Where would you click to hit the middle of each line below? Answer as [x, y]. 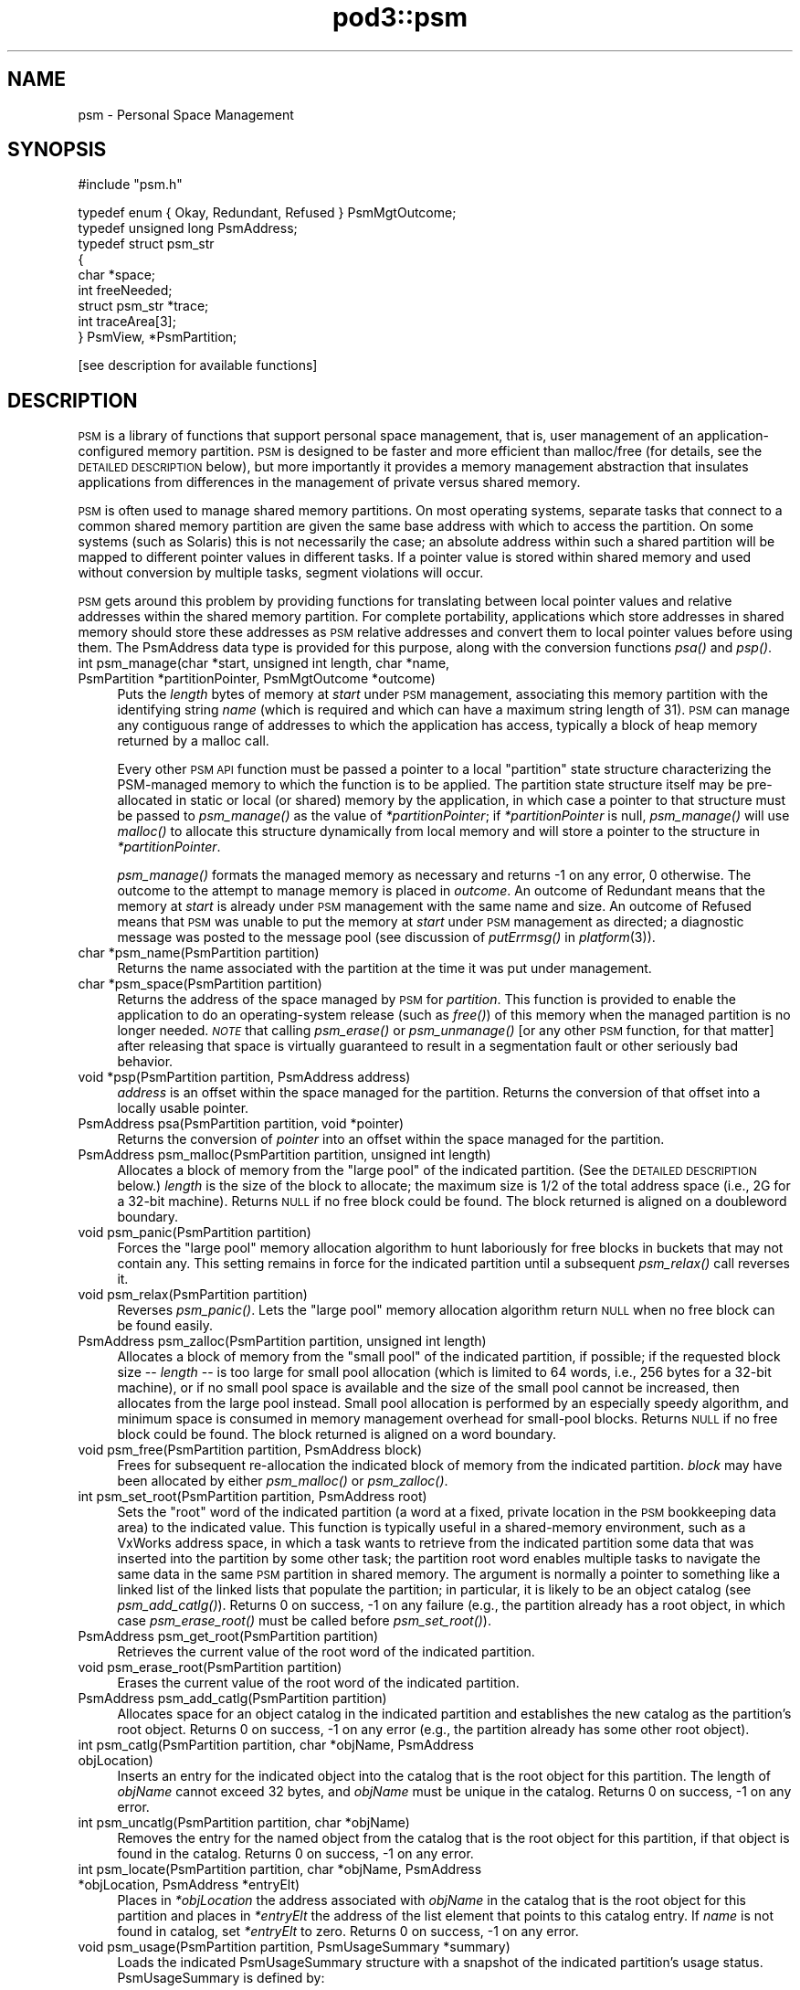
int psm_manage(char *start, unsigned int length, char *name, [264, 663]
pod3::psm [400, 17]
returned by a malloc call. [193, 741]
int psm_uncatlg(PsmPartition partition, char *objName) [244, 1823]
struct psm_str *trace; [143, 306]
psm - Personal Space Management [186, 114]
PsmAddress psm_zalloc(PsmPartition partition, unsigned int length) [282, 1341]
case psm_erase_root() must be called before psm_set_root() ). [304, 1621]
